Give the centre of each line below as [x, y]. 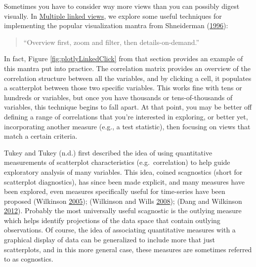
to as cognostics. [29, 259]
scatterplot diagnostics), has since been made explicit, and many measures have [125, 181]
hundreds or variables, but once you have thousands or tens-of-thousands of [118, 97]
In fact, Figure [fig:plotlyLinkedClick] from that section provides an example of [124, 58]
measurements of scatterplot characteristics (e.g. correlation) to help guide [117, 162]
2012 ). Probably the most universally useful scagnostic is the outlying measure [123, 210]
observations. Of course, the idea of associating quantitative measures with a [120, 230]
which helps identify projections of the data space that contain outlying [112, 220]
